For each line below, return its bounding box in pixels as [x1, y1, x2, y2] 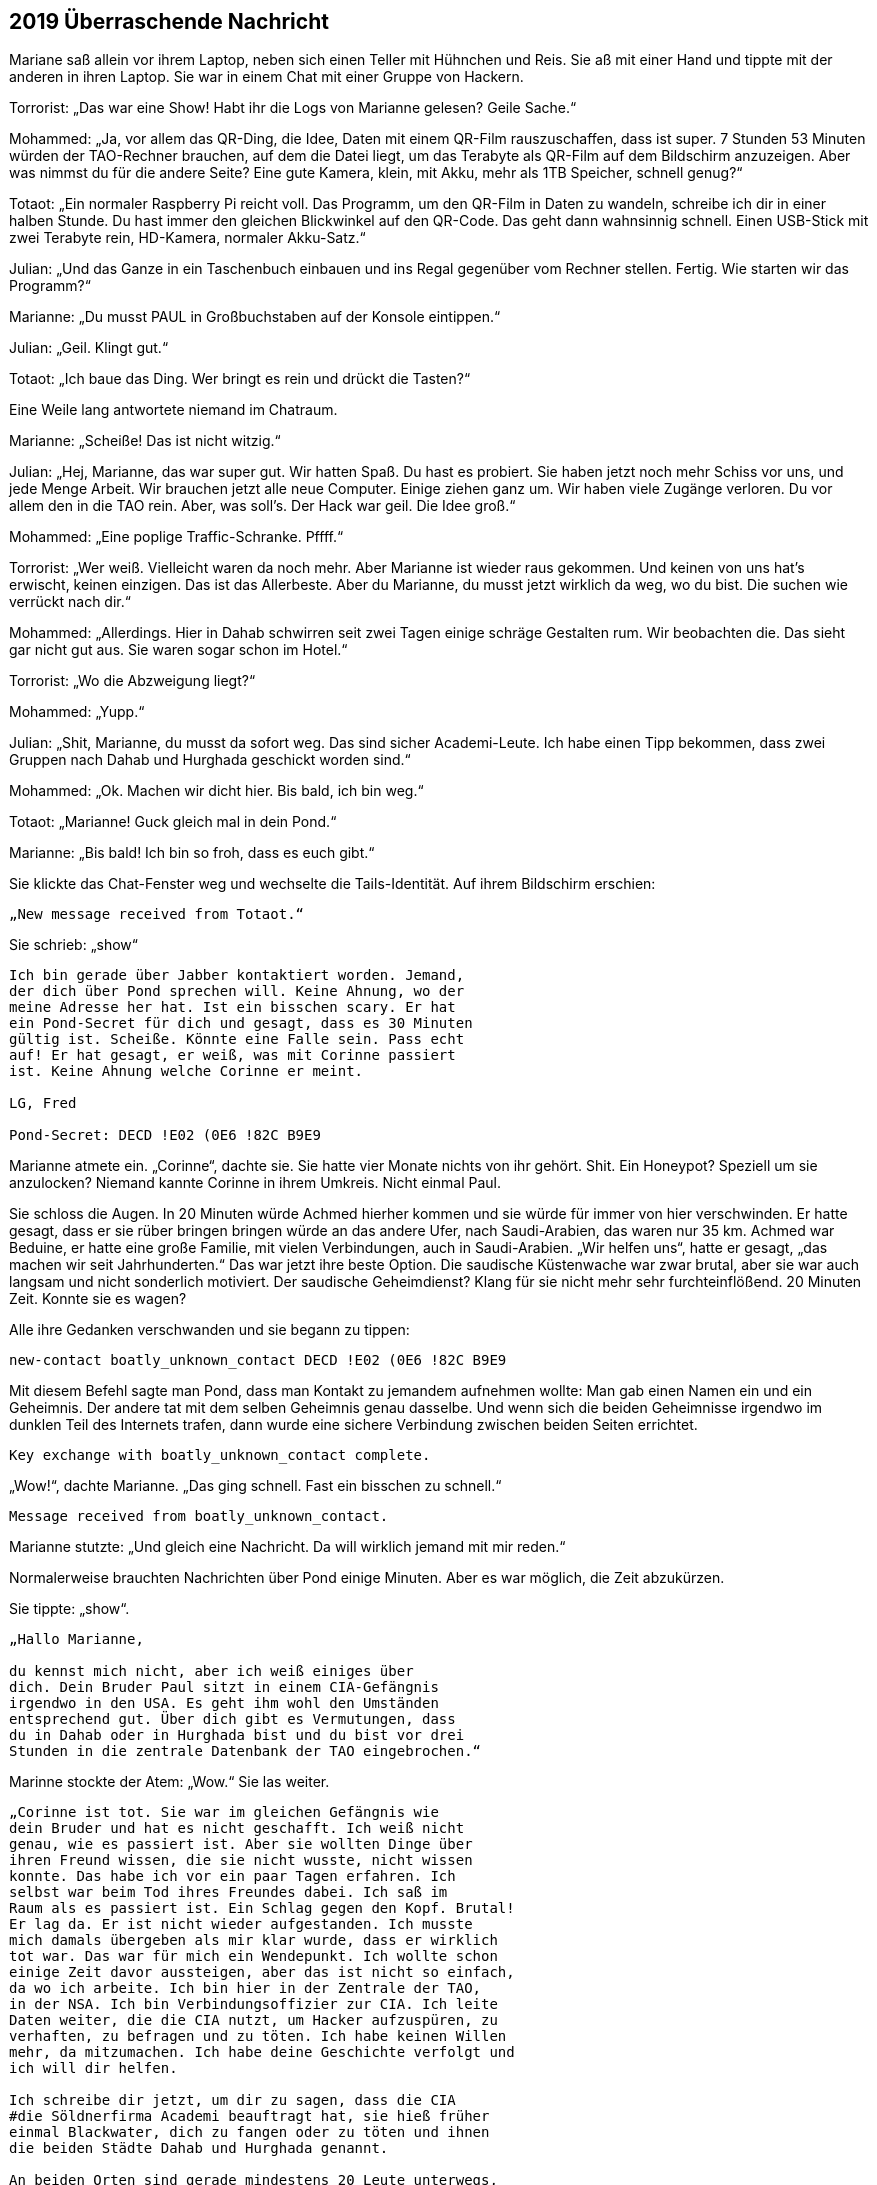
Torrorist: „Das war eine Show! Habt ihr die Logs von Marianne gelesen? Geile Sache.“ [9, 99, 577, 117]
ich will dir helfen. [9, 2060, 178, 2077]
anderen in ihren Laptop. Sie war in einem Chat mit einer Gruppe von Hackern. [9, 68, 524, 86]
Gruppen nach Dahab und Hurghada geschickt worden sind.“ [9, 751, 411, 769]
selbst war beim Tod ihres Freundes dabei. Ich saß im [9, 1884, 448, 1901]
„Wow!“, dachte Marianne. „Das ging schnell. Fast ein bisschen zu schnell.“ [9, 1477, 502, 1495]
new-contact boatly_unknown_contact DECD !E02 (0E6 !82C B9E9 [9, 1352, 507, 1369]
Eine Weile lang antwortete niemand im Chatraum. [9, 401, 338, 419]
